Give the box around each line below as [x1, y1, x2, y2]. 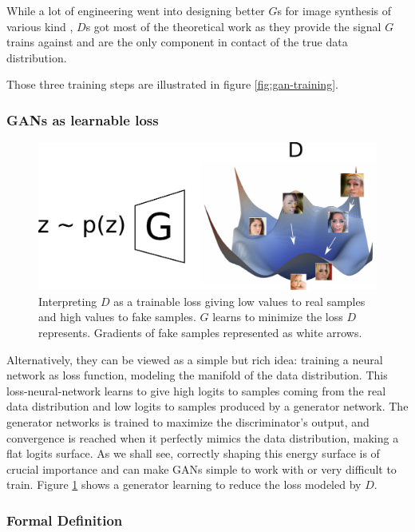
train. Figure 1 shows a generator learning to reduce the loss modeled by [6, 476, 362, 493]
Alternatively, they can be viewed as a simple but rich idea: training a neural [6, 351, 383, 367]
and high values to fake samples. [38, 308, 196, 325]
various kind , [6, 18, 73, 34]
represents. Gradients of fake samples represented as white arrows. [38, 324, 362, 341]
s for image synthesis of [277, 2, 392, 18]
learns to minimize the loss [212, 308, 343, 325]
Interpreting [38, 292, 97, 309]
